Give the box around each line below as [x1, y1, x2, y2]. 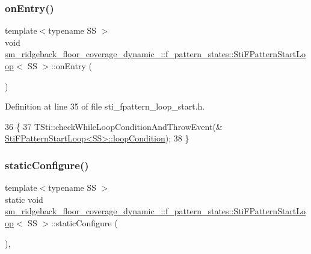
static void [5, 193, 43, 205]
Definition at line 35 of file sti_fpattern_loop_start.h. [5, 100, 205, 113]
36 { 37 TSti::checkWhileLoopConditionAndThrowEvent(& [5, 120, 223, 132]
